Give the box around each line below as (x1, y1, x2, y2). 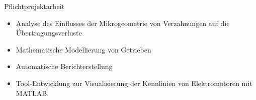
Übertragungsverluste (16, 27, 82, 38)
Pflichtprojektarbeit (4, 1, 65, 11)
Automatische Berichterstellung (16, 61, 113, 71)
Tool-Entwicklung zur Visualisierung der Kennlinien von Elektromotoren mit (16, 77, 252, 88)
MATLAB (16, 87, 47, 98)
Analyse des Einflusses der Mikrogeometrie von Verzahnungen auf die (16, 17, 230, 28)
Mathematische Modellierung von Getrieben (16, 44, 151, 54)
